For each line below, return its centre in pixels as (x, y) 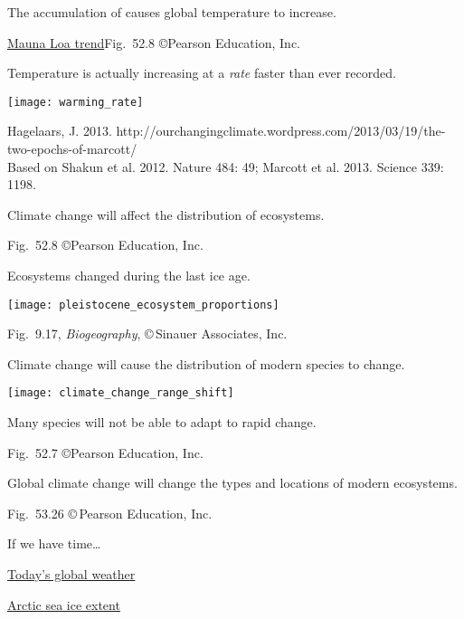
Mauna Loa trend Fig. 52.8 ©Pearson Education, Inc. (154, 42)
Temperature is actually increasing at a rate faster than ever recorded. (202, 73)
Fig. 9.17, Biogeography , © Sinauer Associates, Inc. (147, 333)
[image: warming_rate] (76, 102)
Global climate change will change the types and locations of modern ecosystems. (232, 483)
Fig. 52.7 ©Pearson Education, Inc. (105, 452)
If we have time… (54, 543)
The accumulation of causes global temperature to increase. (172, 12)
